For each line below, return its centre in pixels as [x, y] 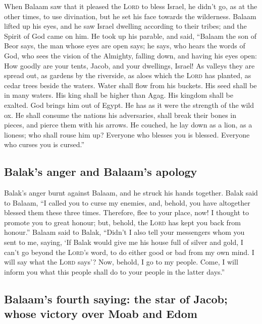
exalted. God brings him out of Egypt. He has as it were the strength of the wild [129, 105]
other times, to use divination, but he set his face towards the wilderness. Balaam [130, 16]
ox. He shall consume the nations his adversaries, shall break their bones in [120, 115]
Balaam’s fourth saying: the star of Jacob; [116, 299]
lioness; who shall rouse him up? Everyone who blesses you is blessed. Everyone [127, 134]
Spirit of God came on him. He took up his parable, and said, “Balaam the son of [130, 36]
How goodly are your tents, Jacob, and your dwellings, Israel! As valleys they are [129, 65]
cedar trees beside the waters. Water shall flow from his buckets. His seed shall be [130, 85]
